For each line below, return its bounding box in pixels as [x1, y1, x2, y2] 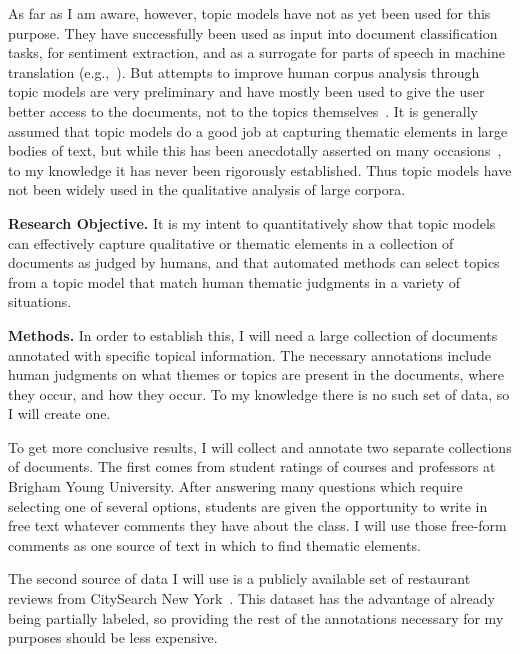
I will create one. [8, 403, 111, 424]
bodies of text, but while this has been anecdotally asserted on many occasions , [8, 140, 502, 161]
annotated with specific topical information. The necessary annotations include [8, 344, 492, 365]
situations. [8, 291, 72, 312]
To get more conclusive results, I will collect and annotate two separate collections [8, 436, 512, 457]
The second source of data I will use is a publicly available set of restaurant [8, 568, 471, 589]
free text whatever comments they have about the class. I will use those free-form [8, 515, 507, 536]
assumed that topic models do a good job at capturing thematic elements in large [8, 120, 508, 141]
